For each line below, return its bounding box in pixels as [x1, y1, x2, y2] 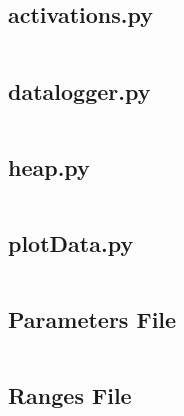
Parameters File [8, 304, 177, 335]
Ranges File [8, 380, 132, 411]
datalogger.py [8, 75, 151, 106]
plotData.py [8, 228, 134, 258]
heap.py [8, 151, 90, 182]
